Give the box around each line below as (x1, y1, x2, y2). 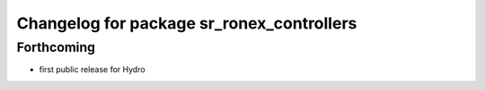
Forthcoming (16, 39, 96, 55)
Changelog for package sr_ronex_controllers (16, 13, 357, 33)
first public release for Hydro (39, 64, 145, 75)
